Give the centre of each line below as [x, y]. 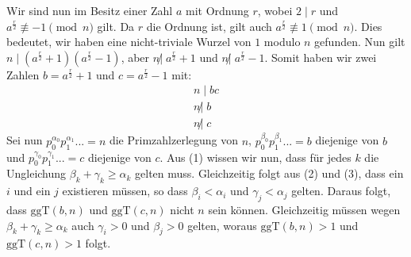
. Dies [368, 26]
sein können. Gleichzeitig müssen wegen [304, 210]
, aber [135, 57]
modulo [282, 42]
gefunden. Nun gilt [360, 42]
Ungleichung [36, 173]
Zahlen [23, 74]
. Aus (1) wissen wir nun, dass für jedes [255, 157]
